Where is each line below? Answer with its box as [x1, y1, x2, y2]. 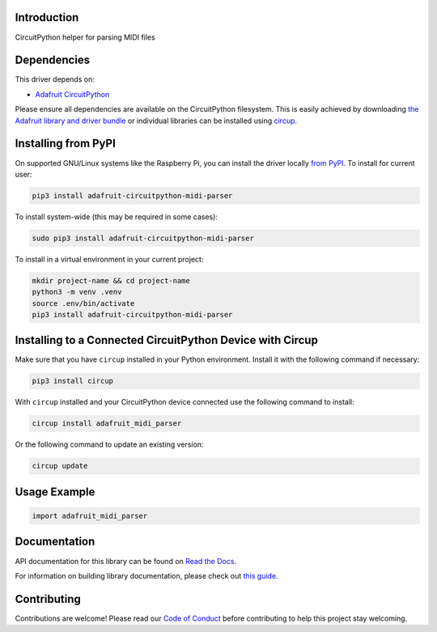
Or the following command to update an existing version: [15, 439, 204, 449]
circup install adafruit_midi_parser [32, 419, 182, 428]
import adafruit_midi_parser [32, 511, 148, 520]
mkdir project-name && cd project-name [32, 276, 190, 285]
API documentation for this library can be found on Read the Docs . [15, 556, 237, 566]
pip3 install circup [32, 376, 113, 386]
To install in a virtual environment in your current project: [15, 254, 204, 264]
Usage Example [15, 485, 95, 498]
